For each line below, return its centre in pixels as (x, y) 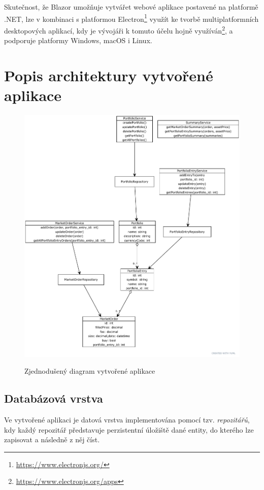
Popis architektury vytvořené (109, 75)
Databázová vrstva (54, 398)
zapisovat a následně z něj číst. (52, 439)
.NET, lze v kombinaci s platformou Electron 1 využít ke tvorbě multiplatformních (131, 18)
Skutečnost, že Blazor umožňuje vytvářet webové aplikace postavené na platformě (131, 7)
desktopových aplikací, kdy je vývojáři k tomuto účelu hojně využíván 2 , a (119, 29)
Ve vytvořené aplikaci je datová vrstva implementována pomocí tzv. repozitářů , (127, 419)
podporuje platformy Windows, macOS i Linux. (78, 40)
